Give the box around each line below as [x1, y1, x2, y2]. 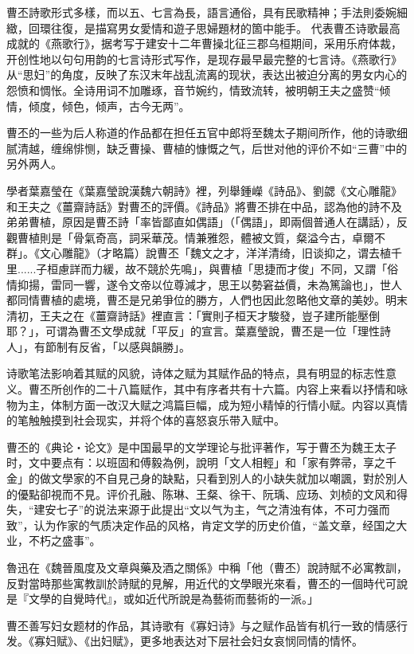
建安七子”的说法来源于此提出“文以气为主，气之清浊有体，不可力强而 [33, 501, 390, 518]
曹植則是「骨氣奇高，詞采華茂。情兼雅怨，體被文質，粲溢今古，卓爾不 [17, 229, 385, 245]
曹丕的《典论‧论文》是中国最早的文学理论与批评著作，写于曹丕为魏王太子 [6, 438, 396, 455]
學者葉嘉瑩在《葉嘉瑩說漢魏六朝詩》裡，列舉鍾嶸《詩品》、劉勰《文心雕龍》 [6, 182, 402, 198]
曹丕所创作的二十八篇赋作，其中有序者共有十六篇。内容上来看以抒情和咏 [28, 381, 408, 397]
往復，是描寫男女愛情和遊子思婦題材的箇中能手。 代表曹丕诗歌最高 [50, 19, 400, 36]
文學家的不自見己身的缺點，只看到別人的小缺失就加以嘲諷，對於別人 [50, 470, 408, 487]
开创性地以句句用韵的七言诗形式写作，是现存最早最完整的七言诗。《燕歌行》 [6, 50, 402, 67]
